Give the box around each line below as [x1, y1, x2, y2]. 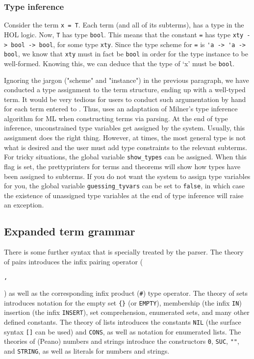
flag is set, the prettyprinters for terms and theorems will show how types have [4, 161, 241, 171]
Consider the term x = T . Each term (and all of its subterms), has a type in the [4, 20, 244, 30]
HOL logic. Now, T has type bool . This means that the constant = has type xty [4, 29, 244, 39]
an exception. [4, 200, 44, 210]
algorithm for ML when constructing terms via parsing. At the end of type [4, 113, 228, 123]
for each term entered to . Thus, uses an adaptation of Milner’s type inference [4, 103, 238, 114]
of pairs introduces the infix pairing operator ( [4, 256, 143, 266]
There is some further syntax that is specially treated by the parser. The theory [4, 247, 244, 257]
